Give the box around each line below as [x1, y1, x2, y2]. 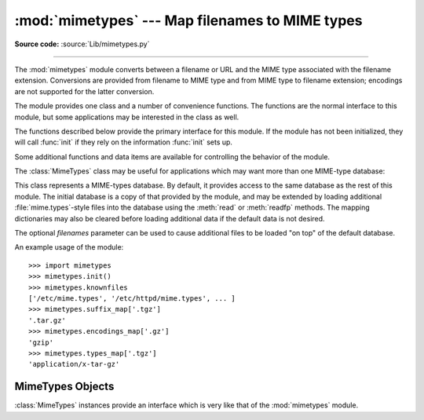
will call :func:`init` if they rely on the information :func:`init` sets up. [14, 137, 233, 147]
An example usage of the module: [14, 243, 124, 252]
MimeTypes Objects [14, 380, 115, 393]
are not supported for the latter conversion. [14, 86, 155, 96]
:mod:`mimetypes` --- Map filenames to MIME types [14, 12, 363, 29]
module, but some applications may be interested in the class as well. [14, 112, 239, 122]
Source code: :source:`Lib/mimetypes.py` [14, 39, 150, 49]
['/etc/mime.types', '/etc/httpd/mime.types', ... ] [28, 294, 236, 302]
